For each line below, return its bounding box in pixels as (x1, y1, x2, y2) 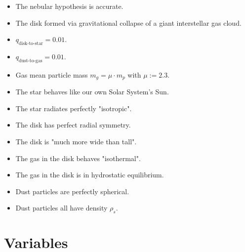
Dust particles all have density (15, 203, 108, 213)
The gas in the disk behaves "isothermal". (15, 153, 141, 163)
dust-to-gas (19, 58, 42, 63)
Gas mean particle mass (15, 69, 88, 80)
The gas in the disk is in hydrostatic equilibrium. (15, 169, 164, 180)
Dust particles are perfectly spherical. (15, 186, 129, 196)
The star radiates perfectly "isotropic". (15, 103, 132, 113)
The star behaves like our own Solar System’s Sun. (15, 86, 169, 97)
